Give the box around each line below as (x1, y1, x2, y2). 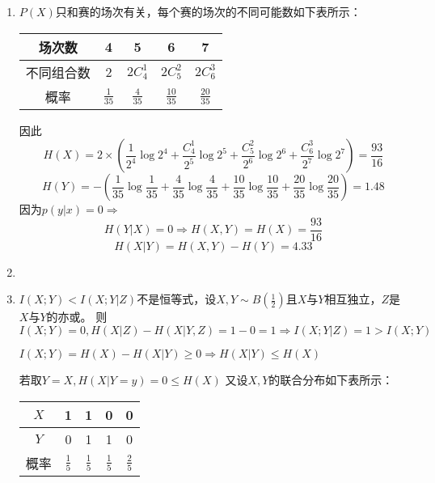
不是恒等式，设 (137, 290, 217, 307)
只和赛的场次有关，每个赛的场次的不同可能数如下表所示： (55, 3, 361, 19)
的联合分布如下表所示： (268, 371, 394, 388)
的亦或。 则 (46, 308, 108, 325)
